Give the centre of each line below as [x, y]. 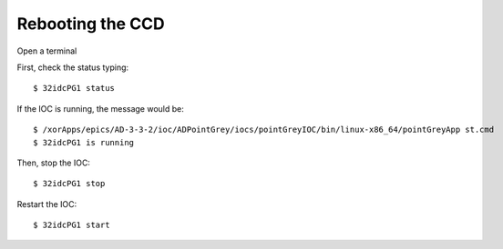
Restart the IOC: [47, 204]
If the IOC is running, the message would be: [100, 108]
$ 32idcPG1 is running [84, 142]
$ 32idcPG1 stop [69, 184]
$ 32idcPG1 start [72, 225]
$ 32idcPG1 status [74, 88]
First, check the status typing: [73, 67]
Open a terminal [47, 51]
